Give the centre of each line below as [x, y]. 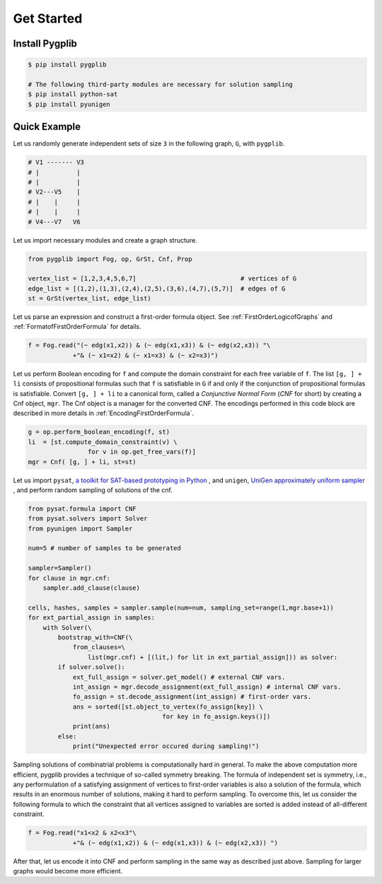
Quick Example [47, 127]
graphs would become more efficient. [68, 871]
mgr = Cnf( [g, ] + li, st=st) [82, 462]
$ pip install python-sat [73, 94]
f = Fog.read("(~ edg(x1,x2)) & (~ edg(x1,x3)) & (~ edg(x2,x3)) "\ [149, 345]
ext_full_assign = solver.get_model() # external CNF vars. [179, 677]
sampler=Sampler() [60, 568]
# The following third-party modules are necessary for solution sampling [161, 84]
